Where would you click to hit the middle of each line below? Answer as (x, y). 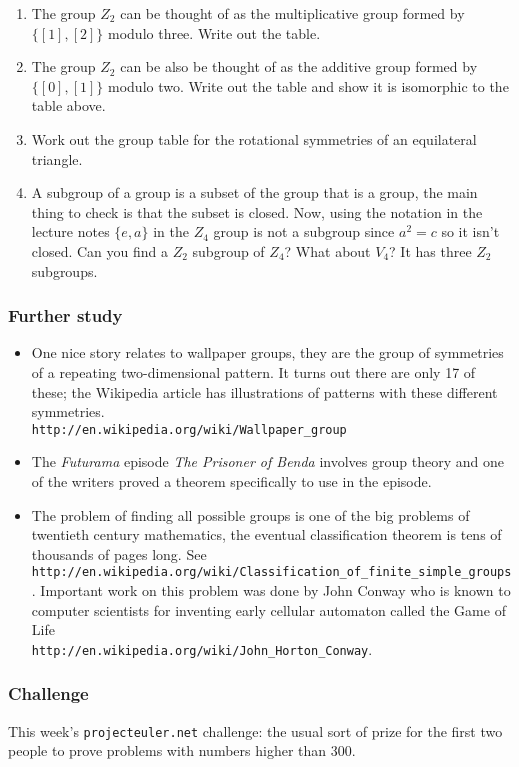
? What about (327, 250)
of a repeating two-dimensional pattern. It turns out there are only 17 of (253, 371)
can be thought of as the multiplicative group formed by (292, 13)
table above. (68, 105)
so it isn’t (470, 231)
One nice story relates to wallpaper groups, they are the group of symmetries (267, 352)
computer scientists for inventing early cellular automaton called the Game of (268, 609)
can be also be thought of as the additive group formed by (299, 66)
